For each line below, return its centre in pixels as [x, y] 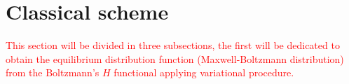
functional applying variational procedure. [204, 72]
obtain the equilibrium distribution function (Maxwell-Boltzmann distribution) [175, 58]
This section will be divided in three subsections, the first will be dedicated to [173, 45]
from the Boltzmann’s [53, 72]
